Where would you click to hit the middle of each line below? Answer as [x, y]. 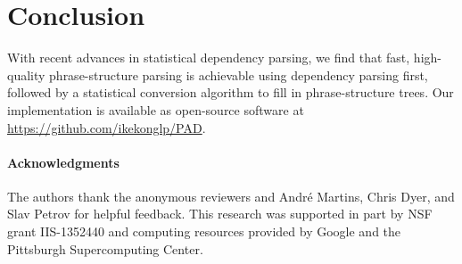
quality [26, 74]
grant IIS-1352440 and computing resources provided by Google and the [204, 231]
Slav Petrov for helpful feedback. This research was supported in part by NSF [220, 214]
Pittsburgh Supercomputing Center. [105, 248]
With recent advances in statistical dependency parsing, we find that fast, [209, 58]
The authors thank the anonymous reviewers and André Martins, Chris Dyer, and [231, 196]
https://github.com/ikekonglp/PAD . [107, 127]
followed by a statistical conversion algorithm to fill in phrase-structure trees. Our [231, 92]
